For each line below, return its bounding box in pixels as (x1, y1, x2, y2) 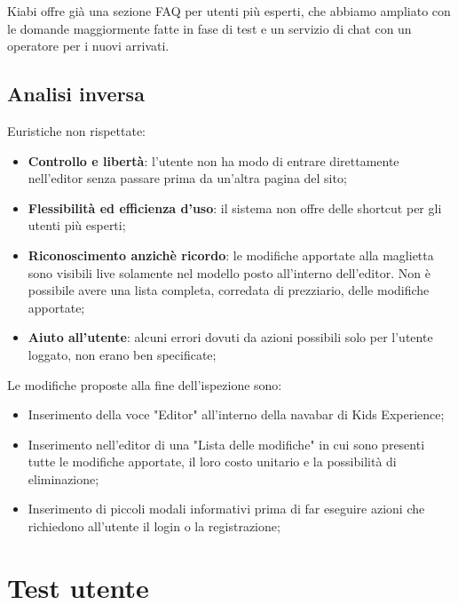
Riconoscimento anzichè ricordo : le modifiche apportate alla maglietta (28, 245, 434, 264)
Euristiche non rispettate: (7, 121, 146, 139)
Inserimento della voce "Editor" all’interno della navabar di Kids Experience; (28, 405, 445, 424)
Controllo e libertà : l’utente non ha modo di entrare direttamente (28, 151, 399, 170)
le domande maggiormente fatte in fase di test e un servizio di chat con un (7, 19, 412, 37)
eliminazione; (28, 469, 99, 488)
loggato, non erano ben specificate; (28, 345, 217, 363)
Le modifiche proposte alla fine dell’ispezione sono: (7, 375, 282, 394)
